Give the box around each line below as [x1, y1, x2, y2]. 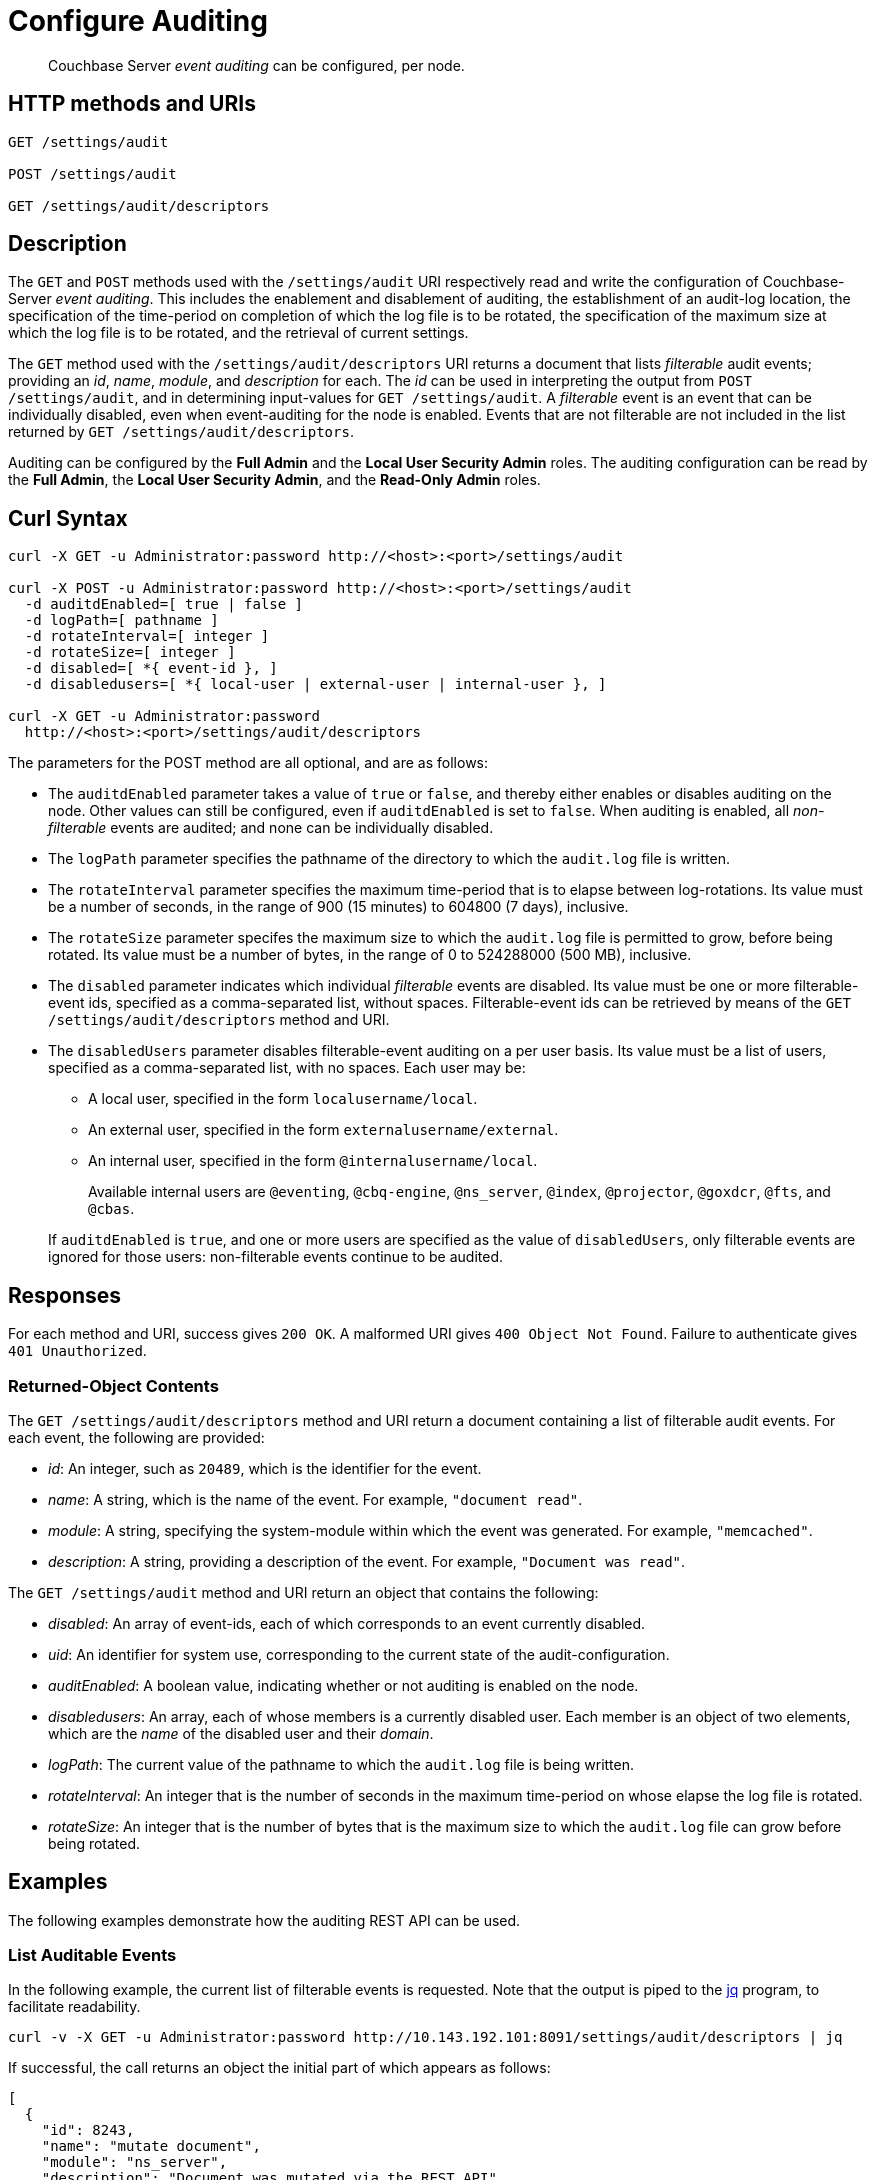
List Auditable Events [8, 1945, 177, 1966]
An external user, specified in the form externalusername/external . [88, 1121, 559, 1139]
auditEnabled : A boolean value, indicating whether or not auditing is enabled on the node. [48, 1676, 639, 1694]
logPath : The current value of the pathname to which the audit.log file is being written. [48, 1755, 635, 1773]
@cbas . [88, 1200, 135, 1218]
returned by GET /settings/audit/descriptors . [8, 423, 354, 441]
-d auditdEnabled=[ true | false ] [24, 596, 304, 613]
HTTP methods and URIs [8, 91, 256, 117]
